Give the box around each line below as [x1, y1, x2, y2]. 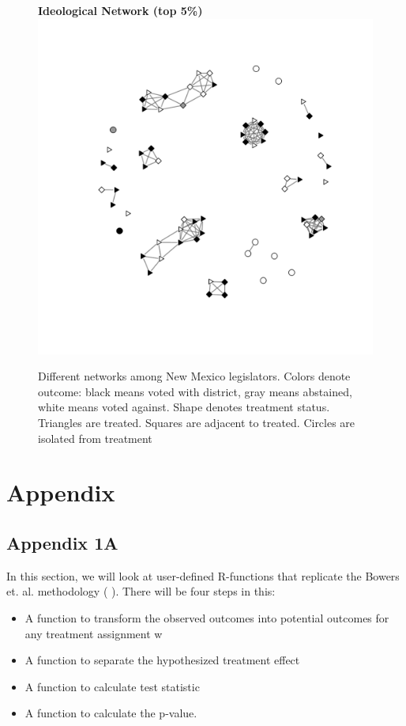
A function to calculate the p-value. [24, 705, 197, 721]
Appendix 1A [6, 530, 118, 554]
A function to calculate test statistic [24, 678, 200, 694]
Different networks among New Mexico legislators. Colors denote [38, 368, 351, 384]
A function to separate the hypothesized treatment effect [24, 652, 300, 668]
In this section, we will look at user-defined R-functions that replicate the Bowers [6, 567, 400, 584]
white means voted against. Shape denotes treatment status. [38, 399, 330, 415]
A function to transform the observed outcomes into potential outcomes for [24, 609, 389, 626]
